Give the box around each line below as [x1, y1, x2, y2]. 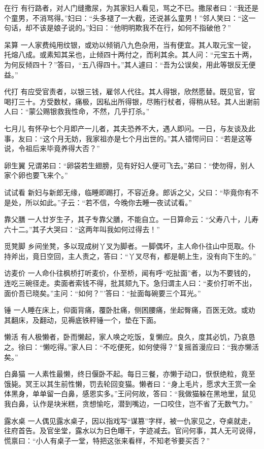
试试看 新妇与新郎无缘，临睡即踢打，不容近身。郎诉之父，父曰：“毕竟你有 [4, 186, 252, 197]
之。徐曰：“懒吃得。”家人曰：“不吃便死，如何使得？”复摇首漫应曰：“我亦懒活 [4, 342, 259, 352]
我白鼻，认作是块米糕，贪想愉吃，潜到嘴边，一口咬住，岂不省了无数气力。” [4, 398, 253, 408]
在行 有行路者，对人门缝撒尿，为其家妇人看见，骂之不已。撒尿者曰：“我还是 [4, 3, 259, 13]
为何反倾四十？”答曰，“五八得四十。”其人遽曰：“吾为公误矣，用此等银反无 [4, 59, 249, 69]
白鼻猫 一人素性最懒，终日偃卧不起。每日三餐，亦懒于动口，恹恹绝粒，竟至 [4, 368, 255, 379]
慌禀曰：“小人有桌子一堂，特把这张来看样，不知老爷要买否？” [4, 435, 210, 445]
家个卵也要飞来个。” [4, 170, 68, 180]
